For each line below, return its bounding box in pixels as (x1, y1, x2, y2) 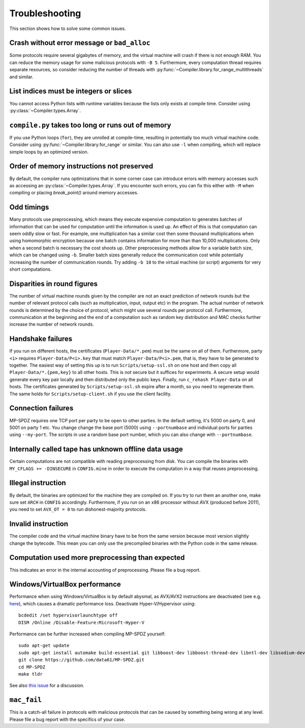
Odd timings (9, 203, 49, 212)
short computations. (9, 266, 52, 272)
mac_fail (9, 696, 42, 704)
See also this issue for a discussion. (9, 682, 85, 689)
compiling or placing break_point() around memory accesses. (9, 190, 139, 196)
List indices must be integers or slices (9, 87, 132, 96)
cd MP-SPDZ (18, 664, 46, 670)
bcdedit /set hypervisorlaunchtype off (18, 613, 118, 618)
